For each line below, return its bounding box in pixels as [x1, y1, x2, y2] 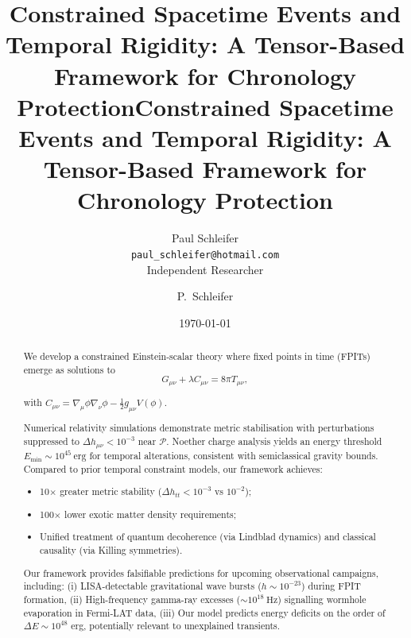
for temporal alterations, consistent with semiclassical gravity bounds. [89, 449, 378, 462]
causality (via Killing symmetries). [40, 543, 183, 557]
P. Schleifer [176, 288, 234, 304]
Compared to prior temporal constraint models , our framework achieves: [23, 462, 323, 475]
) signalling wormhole [277, 592, 366, 605]
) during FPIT [300, 579, 361, 593]
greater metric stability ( [60, 485, 162, 498]
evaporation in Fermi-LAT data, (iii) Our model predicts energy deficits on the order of [23, 605, 386, 619]
